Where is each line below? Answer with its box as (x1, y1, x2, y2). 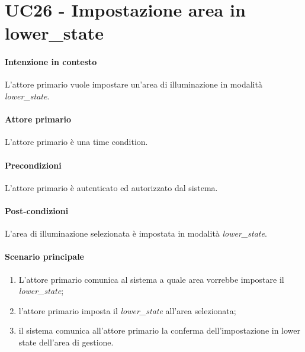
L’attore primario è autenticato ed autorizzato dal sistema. (5, 181, 218, 193)
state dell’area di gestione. (18, 335, 114, 348)
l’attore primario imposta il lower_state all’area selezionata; (18, 304, 236, 317)
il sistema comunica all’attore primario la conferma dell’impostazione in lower (18, 324, 301, 337)
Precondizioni (5, 159, 62, 171)
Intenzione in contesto (5, 56, 97, 68)
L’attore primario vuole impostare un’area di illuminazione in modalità (5, 78, 262, 91)
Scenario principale (5, 250, 84, 263)
